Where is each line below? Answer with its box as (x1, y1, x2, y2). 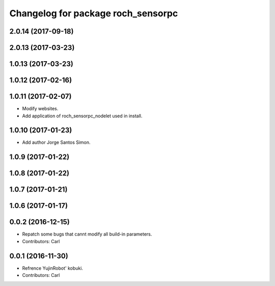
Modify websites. (22, 106, 59, 112)
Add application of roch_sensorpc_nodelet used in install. (22, 113, 143, 119)
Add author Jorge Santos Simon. (22, 139, 91, 145)
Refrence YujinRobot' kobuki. (22, 265, 84, 271)
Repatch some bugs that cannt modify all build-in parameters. (22, 231, 152, 237)
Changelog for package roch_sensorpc (9, 8, 178, 19)
